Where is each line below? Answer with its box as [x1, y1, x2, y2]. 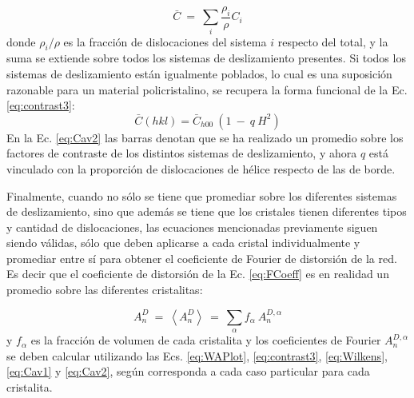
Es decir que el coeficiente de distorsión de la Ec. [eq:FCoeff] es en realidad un [6, 265, 389, 282]
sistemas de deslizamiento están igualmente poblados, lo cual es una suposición [6, 65, 392, 82]
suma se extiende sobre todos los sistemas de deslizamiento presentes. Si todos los [6, 50, 406, 66]
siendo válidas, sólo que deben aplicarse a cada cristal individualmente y [6, 234, 360, 251]
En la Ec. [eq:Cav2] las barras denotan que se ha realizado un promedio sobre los [6, 129, 404, 145]
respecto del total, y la [277, 33, 388, 50]
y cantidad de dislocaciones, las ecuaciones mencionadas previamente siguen [6, 218, 378, 235]
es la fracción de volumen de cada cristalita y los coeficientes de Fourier [30, 332, 381, 348]
